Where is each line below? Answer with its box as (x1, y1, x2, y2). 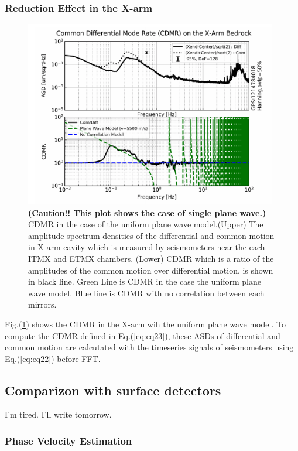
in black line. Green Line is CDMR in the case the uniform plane (28, 275, 261, 288)
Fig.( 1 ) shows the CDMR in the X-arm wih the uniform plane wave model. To (5, 317, 286, 330)
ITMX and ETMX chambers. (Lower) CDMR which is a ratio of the (28, 252, 274, 264)
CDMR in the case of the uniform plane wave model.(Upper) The (28, 218, 263, 230)
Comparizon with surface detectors (5, 381, 221, 399)
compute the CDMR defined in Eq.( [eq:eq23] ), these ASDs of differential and (5, 329, 280, 341)
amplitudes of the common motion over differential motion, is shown (28, 264, 273, 276)
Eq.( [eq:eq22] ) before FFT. (5, 352, 101, 364)
